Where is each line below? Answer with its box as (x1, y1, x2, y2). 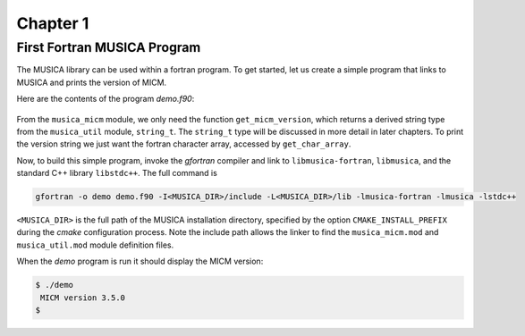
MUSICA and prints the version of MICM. (16, 77, 167, 88)
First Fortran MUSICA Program (16, 39, 201, 55)
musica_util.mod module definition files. (16, 239, 174, 250)
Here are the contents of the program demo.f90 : (16, 94, 195, 105)
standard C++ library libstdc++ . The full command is (16, 168, 218, 179)
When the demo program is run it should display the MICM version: (16, 256, 264, 267)
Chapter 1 (16, 13, 89, 33)
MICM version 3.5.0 (40, 292, 125, 303)
